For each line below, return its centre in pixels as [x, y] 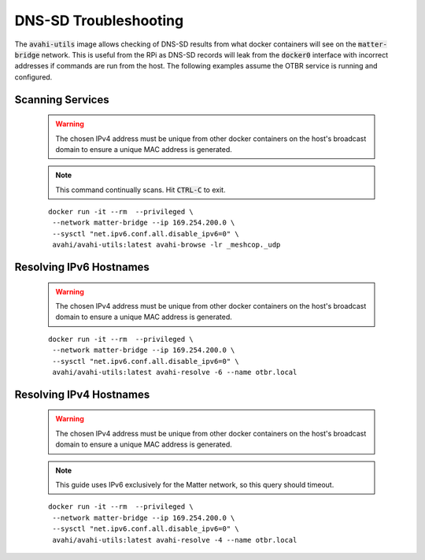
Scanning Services [62, 100]
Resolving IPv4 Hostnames [82, 394]
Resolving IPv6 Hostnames [82, 267]
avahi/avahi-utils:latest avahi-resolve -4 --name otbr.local [175, 540]
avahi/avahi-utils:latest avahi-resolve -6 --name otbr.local [175, 372]
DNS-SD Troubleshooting [99, 20]
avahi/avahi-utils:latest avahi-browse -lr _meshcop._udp [166, 245]
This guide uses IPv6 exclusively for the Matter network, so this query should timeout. [195, 484]
